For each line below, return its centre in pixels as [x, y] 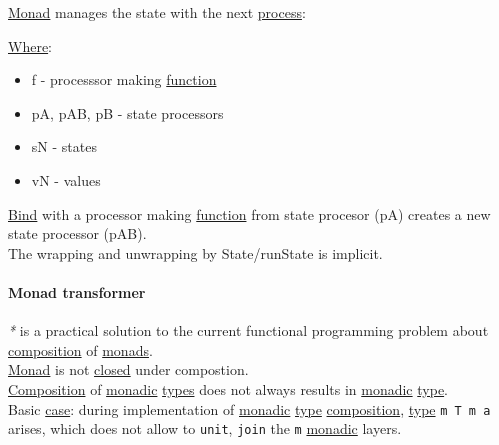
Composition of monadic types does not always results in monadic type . [228, 388]
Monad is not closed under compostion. [128, 369]
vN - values [66, 179]
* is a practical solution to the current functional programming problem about [248, 330]
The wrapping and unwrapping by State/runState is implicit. [195, 252]
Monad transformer [77, 291]
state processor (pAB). [77, 233]
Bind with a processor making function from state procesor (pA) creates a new [249, 213]
